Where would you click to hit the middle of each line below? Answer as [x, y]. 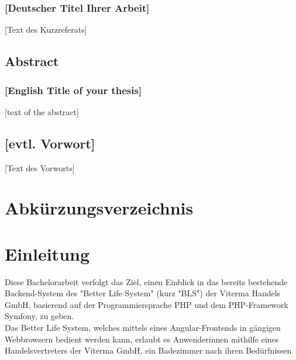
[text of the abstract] [42, 111]
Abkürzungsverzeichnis [99, 208]
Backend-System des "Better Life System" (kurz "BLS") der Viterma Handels [143, 293]
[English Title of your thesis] [73, 90]
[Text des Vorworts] [40, 167]
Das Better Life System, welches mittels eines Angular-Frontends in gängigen [143, 328]
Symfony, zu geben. [39, 316]
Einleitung [47, 253]
